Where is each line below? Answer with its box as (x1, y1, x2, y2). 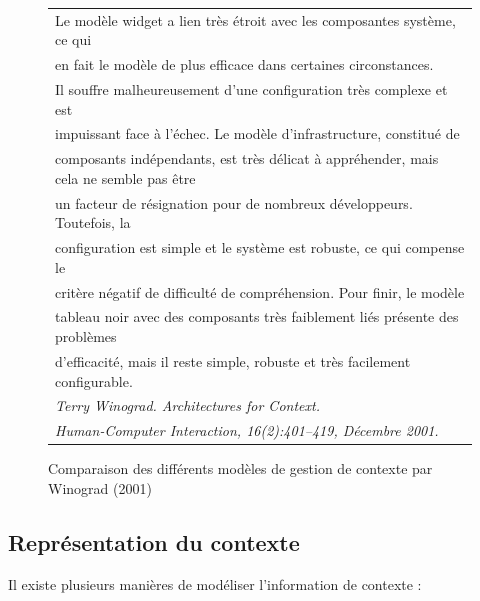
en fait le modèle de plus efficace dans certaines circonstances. (55, 54, 434, 75)
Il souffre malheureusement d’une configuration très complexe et (55, 79, 448, 100)
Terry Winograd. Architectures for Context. (55, 395, 320, 416)
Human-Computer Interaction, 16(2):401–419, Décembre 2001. (55, 420, 439, 441)
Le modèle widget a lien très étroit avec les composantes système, (55, 9, 456, 30)
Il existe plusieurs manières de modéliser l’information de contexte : (8, 573, 422, 594)
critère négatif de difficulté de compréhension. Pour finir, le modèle (55, 281, 465, 302)
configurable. (55, 370, 133, 391)
